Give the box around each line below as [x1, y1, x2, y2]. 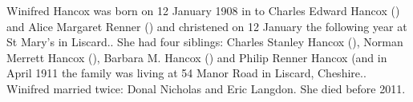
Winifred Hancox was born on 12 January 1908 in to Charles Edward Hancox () [6, 2, 400, 18]
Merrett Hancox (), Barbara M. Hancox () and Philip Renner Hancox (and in [6, 49, 387, 65]
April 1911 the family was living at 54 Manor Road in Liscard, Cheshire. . [6, 65, 366, 81]
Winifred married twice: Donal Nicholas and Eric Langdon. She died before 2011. [6, 80, 406, 96]
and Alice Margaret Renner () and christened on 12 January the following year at [6, 18, 407, 34]
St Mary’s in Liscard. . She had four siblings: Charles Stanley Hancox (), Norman [6, 33, 403, 50]
